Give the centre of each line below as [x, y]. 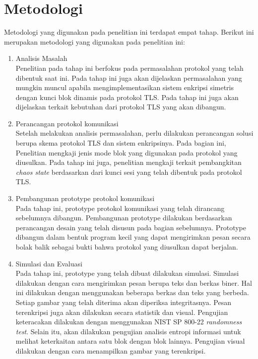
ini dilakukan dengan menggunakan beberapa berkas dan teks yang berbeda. [132, 292]
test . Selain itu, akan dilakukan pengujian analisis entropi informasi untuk [128, 331]
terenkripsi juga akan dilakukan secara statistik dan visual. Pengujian [122, 312]
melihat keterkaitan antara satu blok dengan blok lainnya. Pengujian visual [130, 341]
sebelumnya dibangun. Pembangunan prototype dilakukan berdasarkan [124, 218]
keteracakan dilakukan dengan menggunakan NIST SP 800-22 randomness [129, 322]
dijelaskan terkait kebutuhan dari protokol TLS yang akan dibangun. [121, 107]
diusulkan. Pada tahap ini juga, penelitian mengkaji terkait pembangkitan [129, 162]
